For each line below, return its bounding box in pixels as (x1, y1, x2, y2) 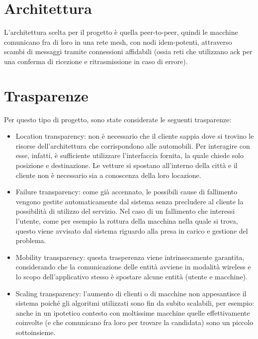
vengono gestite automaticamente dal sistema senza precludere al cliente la (15, 196, 244, 206)
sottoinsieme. (15, 327, 56, 337)
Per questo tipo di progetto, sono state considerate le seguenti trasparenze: (4, 114, 232, 124)
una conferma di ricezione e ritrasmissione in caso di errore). (4, 56, 188, 66)
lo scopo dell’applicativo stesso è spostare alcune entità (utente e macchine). (15, 271, 248, 281)
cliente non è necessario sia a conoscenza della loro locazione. (15, 169, 201, 180)
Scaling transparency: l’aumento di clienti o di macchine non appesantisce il (15, 288, 247, 298)
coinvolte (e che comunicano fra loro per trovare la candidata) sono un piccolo (15, 317, 254, 328)
